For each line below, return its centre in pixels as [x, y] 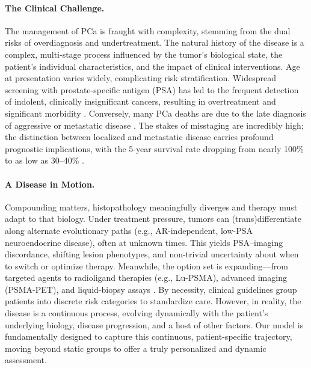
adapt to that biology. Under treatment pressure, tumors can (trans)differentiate [153, 219]
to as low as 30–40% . [45, 160]
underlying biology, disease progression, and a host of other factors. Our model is [154, 324]
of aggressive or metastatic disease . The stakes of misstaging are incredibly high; [154, 125]
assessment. [26, 360]
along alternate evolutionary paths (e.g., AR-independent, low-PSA [129, 230]
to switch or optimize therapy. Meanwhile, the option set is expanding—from [146, 265]
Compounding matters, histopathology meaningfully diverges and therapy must [151, 207]
